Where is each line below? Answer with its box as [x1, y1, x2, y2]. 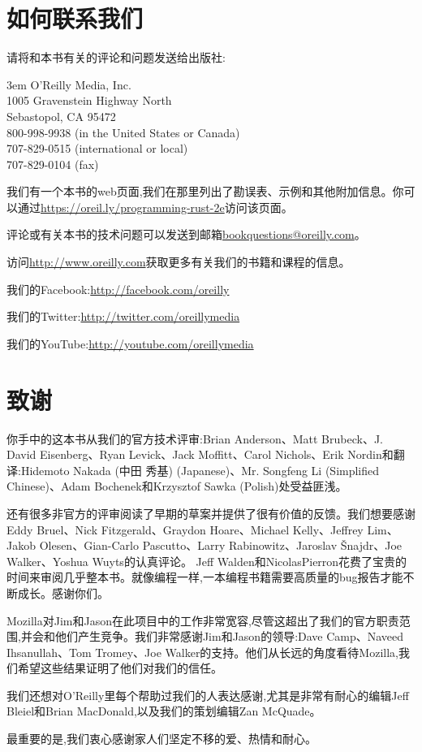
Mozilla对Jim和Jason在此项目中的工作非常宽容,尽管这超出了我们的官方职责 [6, 612, 399, 629]
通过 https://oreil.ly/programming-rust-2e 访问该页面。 [17, 198, 293, 215]
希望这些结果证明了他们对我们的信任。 [17, 659, 222, 676]
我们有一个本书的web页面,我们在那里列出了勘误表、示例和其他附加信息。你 [6, 183, 404, 200]
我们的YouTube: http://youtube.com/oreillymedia [6, 335, 254, 352]
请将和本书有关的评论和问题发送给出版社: [6, 49, 226, 66]
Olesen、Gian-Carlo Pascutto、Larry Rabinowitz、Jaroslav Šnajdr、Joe [39, 537, 403, 554]
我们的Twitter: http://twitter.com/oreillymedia [6, 308, 240, 325]
